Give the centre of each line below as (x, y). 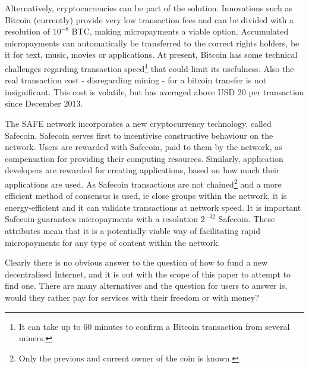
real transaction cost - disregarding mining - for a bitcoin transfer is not (136, 80)
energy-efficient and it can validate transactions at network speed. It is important (153, 207)
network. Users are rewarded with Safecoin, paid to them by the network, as (144, 147)
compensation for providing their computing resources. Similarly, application (144, 158)
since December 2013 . (44, 103)
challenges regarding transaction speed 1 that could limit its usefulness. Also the (149, 67)
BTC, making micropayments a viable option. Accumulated (180, 31)
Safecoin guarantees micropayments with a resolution (102, 219)
